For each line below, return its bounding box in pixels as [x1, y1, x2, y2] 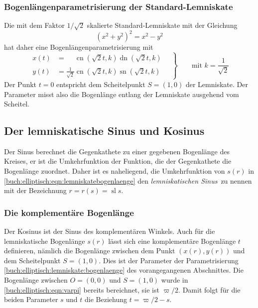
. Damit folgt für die [178, 284, 241, 295]
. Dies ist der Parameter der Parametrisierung [99, 255, 239, 265]
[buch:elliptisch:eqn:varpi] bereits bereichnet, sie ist [4, 284, 159, 295]
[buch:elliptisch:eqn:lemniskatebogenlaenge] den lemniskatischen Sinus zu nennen [4, 175, 252, 186]
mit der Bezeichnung [4, 185, 67, 196]
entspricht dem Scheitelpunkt [56, 79, 145, 89]
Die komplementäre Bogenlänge [4, 206, 134, 218]
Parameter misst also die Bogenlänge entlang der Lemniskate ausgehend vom [4, 89, 239, 99]
